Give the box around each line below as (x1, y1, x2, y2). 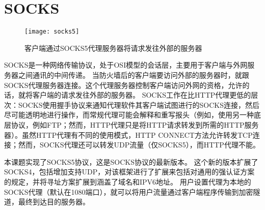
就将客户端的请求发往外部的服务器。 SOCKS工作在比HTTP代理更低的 (18, 89, 251, 100)
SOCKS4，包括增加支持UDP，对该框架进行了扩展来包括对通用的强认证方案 (4, 166, 255, 177)
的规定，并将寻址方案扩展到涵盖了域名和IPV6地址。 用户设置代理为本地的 (4, 176, 251, 187)
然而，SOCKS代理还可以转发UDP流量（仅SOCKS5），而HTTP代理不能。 (18, 139, 260, 150)
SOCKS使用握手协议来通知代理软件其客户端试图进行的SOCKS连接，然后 (18, 99, 259, 110)
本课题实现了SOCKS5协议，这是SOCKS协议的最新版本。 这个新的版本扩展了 (4, 156, 258, 167)
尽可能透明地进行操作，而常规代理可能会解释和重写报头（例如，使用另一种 (4, 109, 254, 120)
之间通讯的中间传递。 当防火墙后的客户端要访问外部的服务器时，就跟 (18, 69, 249, 80)
